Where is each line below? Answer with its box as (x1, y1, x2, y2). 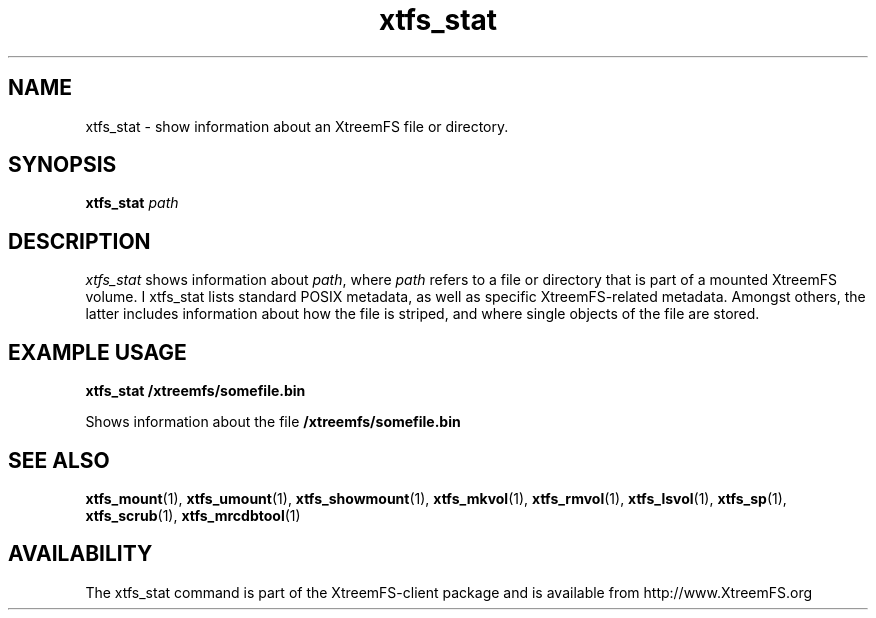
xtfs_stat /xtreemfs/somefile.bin (85, 382, 306, 400)
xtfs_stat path (85, 194, 179, 212)
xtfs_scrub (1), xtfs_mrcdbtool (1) (85, 506, 301, 524)
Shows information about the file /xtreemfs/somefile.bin (85, 413, 461, 431)
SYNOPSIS (8, 152, 117, 178)
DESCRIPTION (8, 228, 151, 254)
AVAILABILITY (8, 541, 153, 567)
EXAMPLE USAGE (8, 339, 187, 365)
